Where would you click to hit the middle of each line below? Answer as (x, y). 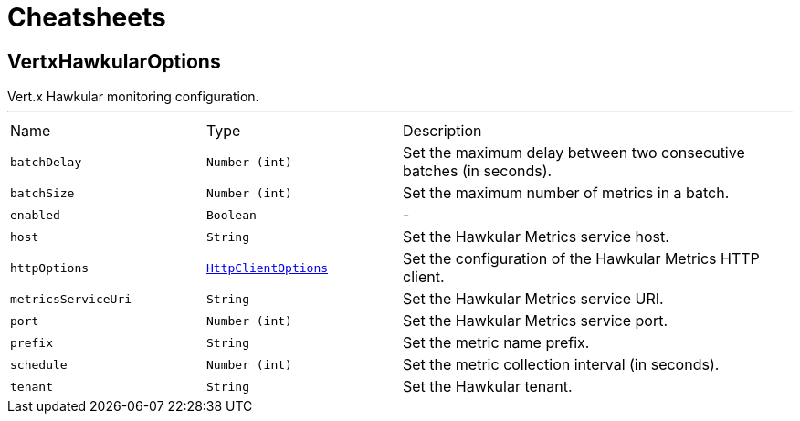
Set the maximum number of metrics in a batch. (566, 193)
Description (442, 131)
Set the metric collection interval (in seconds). (561, 365)
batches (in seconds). (478, 171)
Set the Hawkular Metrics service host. (536, 237)
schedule (39, 364)
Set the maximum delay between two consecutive (574, 153)
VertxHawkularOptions (114, 61)
